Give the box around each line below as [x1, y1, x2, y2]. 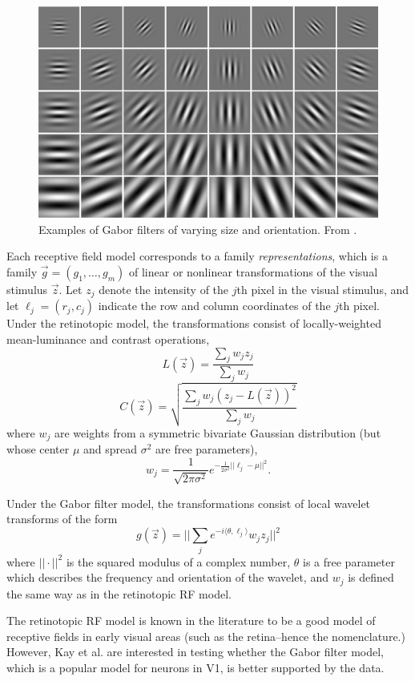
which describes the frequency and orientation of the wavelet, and [6, 569, 328, 586]
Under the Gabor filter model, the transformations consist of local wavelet [6, 494, 371, 511]
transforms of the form [6, 510, 118, 527]
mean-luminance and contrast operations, [6, 331, 210, 347]
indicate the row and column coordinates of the [98, 297, 331, 314]
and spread [83, 441, 138, 457]
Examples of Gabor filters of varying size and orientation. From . [38, 220, 357, 237]
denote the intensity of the [99, 280, 229, 297]
